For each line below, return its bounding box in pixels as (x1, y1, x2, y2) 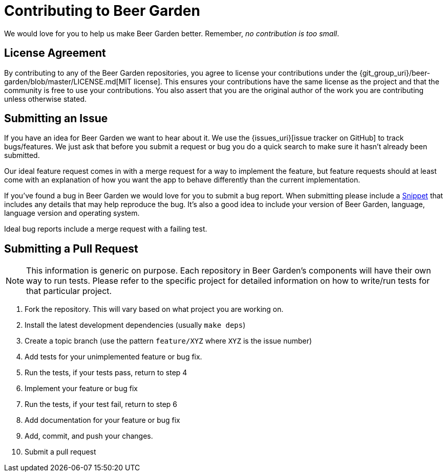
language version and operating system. (4, 209, 140, 218)
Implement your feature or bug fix (25, 384, 138, 393)
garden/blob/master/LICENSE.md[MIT (4, 77, 132, 86)
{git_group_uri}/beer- (359, 68, 431, 77)
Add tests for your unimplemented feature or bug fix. (25, 352, 202, 361)
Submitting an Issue (4, 112, 108, 125)
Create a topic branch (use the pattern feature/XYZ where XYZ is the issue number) (25, 336, 312, 346)
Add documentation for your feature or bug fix (25, 416, 180, 425)
